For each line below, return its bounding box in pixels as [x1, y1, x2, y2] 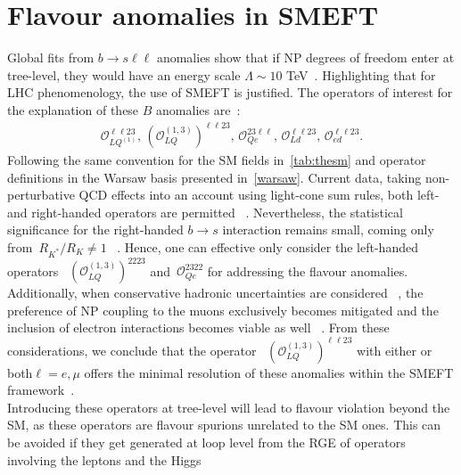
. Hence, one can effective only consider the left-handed [117, 238, 418, 256]
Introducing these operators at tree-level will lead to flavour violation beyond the [7, 397, 450, 416]
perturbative [7, 185, 75, 204]
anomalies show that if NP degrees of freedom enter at [156, 48, 455, 67]
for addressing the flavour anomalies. [207, 261, 408, 280]
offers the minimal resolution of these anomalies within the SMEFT [84, 363, 454, 381]
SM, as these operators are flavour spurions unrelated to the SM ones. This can [7, 415, 441, 434]
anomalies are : [156, 100, 241, 119]
